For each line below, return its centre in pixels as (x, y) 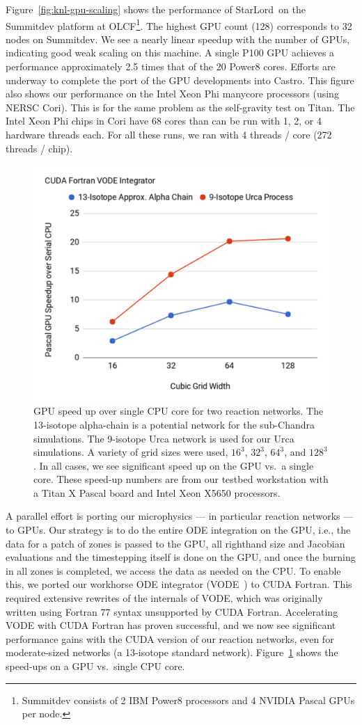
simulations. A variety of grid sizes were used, (131, 452)
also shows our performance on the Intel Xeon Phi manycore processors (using (172, 94)
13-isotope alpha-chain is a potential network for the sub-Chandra (174, 424)
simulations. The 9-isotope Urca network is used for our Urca (164, 438)
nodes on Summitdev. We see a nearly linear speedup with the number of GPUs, (178, 39)
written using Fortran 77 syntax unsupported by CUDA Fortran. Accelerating (172, 611)
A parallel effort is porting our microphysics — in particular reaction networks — (180, 516)
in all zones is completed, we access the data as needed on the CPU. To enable (173, 570)
